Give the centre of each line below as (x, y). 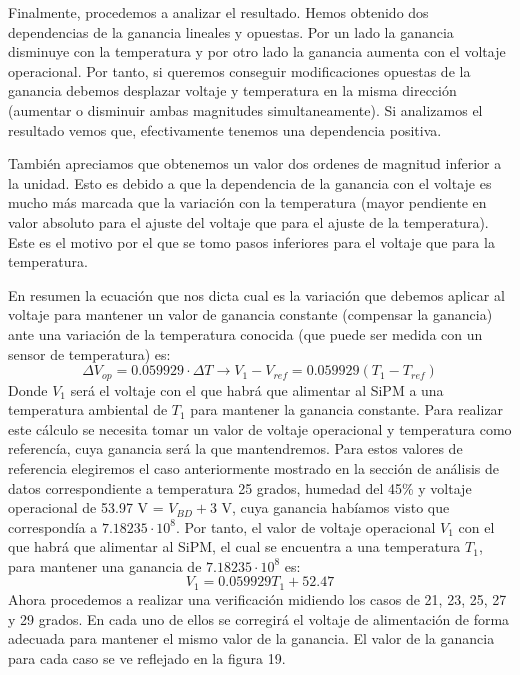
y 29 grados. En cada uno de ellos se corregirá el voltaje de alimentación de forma (259, 618)
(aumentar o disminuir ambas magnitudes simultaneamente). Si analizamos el (245, 109)
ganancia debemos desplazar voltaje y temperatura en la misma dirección (232, 90)
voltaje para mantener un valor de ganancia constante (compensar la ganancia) (250, 314)
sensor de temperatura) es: (89, 353)
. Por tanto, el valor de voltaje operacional (306, 526)
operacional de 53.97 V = (86, 507)
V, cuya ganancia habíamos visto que (335, 507)
